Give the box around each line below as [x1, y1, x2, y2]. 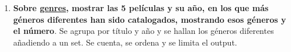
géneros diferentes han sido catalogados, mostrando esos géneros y [13, 13, 286, 25]
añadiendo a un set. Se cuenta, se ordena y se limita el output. [13, 36, 237, 48]
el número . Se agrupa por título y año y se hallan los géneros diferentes [13, 25, 274, 37]
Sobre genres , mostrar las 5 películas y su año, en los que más [13, 2, 269, 13]
